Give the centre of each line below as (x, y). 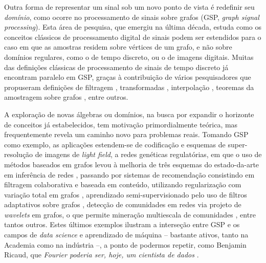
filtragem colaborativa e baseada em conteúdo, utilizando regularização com (123, 184)
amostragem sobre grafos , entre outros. (66, 97)
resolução (19, 154)
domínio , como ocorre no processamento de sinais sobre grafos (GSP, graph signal (132, 17)
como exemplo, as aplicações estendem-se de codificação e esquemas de (115, 144)
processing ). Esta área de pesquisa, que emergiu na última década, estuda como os (133, 27)
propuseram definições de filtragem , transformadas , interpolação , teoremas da (129, 87)
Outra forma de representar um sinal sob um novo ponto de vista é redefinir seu (129, 7)
